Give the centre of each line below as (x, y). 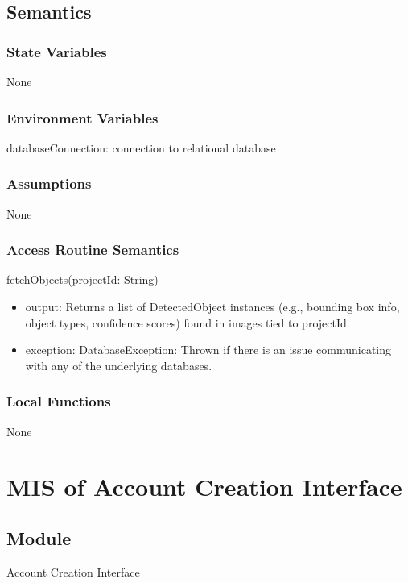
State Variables (57, 51)
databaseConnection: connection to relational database (141, 147)
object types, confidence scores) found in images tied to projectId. (188, 322)
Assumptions (49, 183)
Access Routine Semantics (93, 250)
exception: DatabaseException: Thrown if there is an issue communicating (208, 350)
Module (39, 537)
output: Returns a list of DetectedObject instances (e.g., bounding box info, (212, 307)
